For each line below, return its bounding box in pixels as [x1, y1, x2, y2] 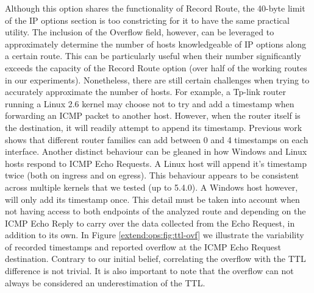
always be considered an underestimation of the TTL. [5, 276, 205, 289]
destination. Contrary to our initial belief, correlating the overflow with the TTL [5, 252, 306, 265]
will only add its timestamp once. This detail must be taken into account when [5, 192, 300, 205]
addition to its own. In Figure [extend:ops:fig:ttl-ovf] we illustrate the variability [5, 228, 304, 241]
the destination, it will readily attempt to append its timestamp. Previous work [5, 121, 302, 133]
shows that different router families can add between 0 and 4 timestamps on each [5, 133, 309, 146]
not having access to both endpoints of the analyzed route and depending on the [5, 205, 306, 217]
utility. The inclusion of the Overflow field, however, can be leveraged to [5, 26, 274, 38]
